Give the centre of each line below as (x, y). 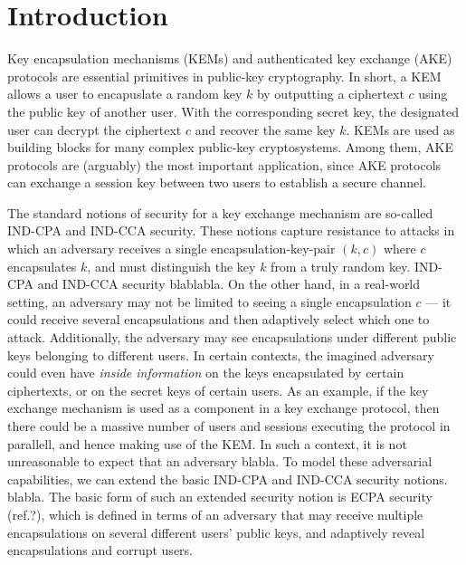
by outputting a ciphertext (330, 94)
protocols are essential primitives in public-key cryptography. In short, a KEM (224, 76)
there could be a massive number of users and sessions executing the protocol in (229, 426)
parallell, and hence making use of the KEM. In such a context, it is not (207, 443)
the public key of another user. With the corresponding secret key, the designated (233, 111)
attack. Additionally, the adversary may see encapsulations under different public (232, 337)
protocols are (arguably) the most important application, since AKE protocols (224, 164)
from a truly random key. (341, 266)
